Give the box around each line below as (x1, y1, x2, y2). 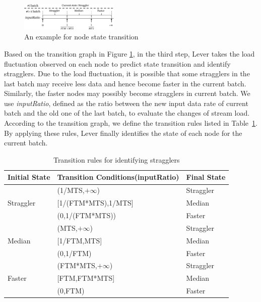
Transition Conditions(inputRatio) (57, 172, 179, 182)
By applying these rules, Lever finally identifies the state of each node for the (4, 127, 242, 138)
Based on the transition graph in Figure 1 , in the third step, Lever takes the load (4, 48, 255, 59)
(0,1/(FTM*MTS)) (57, 210, 116, 220)
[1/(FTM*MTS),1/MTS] (57, 197, 134, 208)
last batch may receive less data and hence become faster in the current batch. (4, 78, 246, 88)
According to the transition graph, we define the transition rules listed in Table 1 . (4, 118, 257, 128)
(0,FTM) (57, 285, 85, 296)
